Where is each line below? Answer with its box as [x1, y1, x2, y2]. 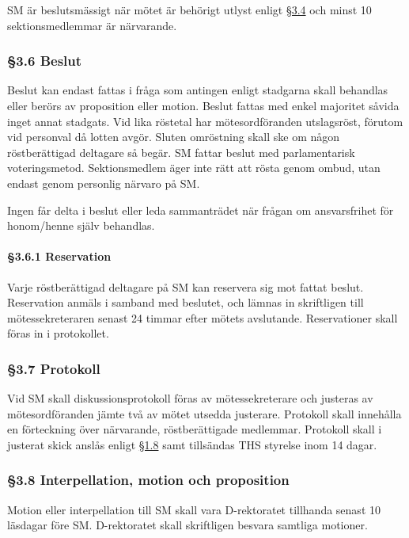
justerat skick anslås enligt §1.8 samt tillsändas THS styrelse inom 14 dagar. [7, 436, 377, 452]
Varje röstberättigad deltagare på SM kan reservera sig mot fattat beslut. [7, 278, 364, 295]
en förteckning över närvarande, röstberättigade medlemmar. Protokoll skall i [7, 421, 382, 437]
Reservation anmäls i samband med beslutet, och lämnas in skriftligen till [7, 294, 364, 311]
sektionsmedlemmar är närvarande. [7, 17, 177, 33]
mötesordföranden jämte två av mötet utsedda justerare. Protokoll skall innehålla [7, 405, 402, 422]
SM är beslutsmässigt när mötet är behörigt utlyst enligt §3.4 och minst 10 [7, 2, 372, 17]
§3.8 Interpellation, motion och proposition [7, 470, 290, 490]
